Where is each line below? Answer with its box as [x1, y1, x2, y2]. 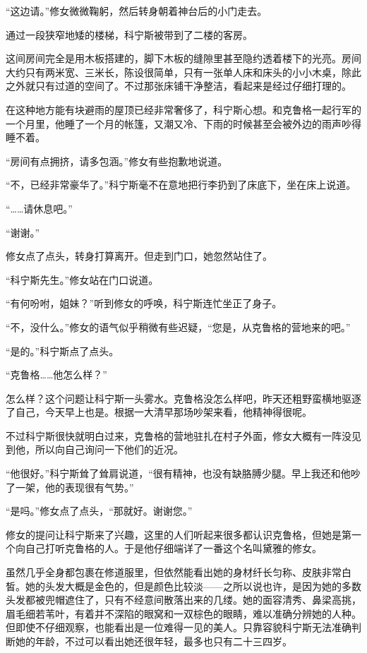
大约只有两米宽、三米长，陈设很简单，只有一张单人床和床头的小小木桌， [6, 64, 342, 79]
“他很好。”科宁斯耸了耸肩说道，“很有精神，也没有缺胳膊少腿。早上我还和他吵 [6, 466, 361, 481]
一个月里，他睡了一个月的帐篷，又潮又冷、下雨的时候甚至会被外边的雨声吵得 [6, 116, 361, 131]
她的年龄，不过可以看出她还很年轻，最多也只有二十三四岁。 [15, 634, 292, 648]
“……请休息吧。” [6, 200, 73, 215]
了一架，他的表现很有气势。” [6, 479, 134, 494]
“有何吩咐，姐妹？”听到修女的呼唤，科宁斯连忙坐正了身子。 [6, 296, 282, 311]
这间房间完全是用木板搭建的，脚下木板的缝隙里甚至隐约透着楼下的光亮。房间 [6, 51, 361, 66]
